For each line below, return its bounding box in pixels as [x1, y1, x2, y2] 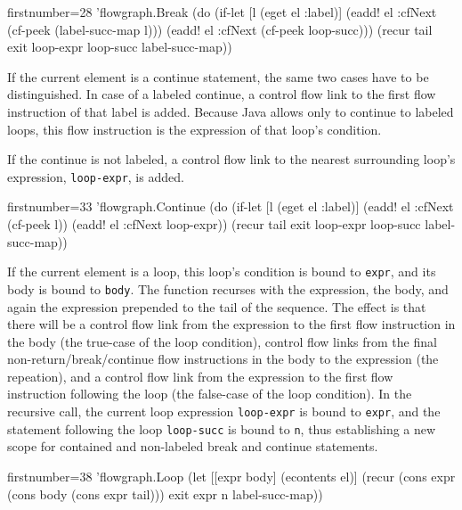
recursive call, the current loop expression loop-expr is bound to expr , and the [7, 402, 441, 421]
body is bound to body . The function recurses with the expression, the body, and [7, 279, 449, 298]
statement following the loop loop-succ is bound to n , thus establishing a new [7, 419, 436, 438]
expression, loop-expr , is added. [7, 167, 184, 185]
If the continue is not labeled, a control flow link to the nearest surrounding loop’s [7, 150, 456, 169]
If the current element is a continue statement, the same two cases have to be [7, 67, 429, 86]
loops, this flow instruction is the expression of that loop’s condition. [7, 119, 382, 138]
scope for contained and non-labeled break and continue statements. [7, 437, 378, 456]
